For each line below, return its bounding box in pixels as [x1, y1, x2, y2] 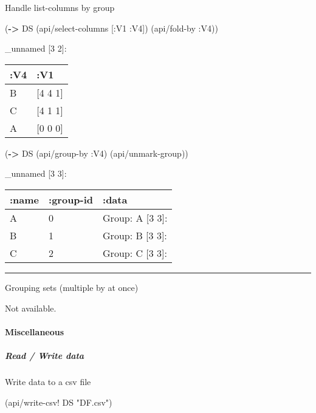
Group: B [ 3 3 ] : [103, 228, 167, 242]
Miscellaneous [5, 325, 64, 338]
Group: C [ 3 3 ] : [103, 245, 168, 260]
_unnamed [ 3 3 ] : [5, 167, 67, 180]
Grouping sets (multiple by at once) [5, 281, 139, 293]
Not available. [5, 301, 57, 314]
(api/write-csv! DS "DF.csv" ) [5, 395, 112, 408]
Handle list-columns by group [5, 1, 115, 13]
